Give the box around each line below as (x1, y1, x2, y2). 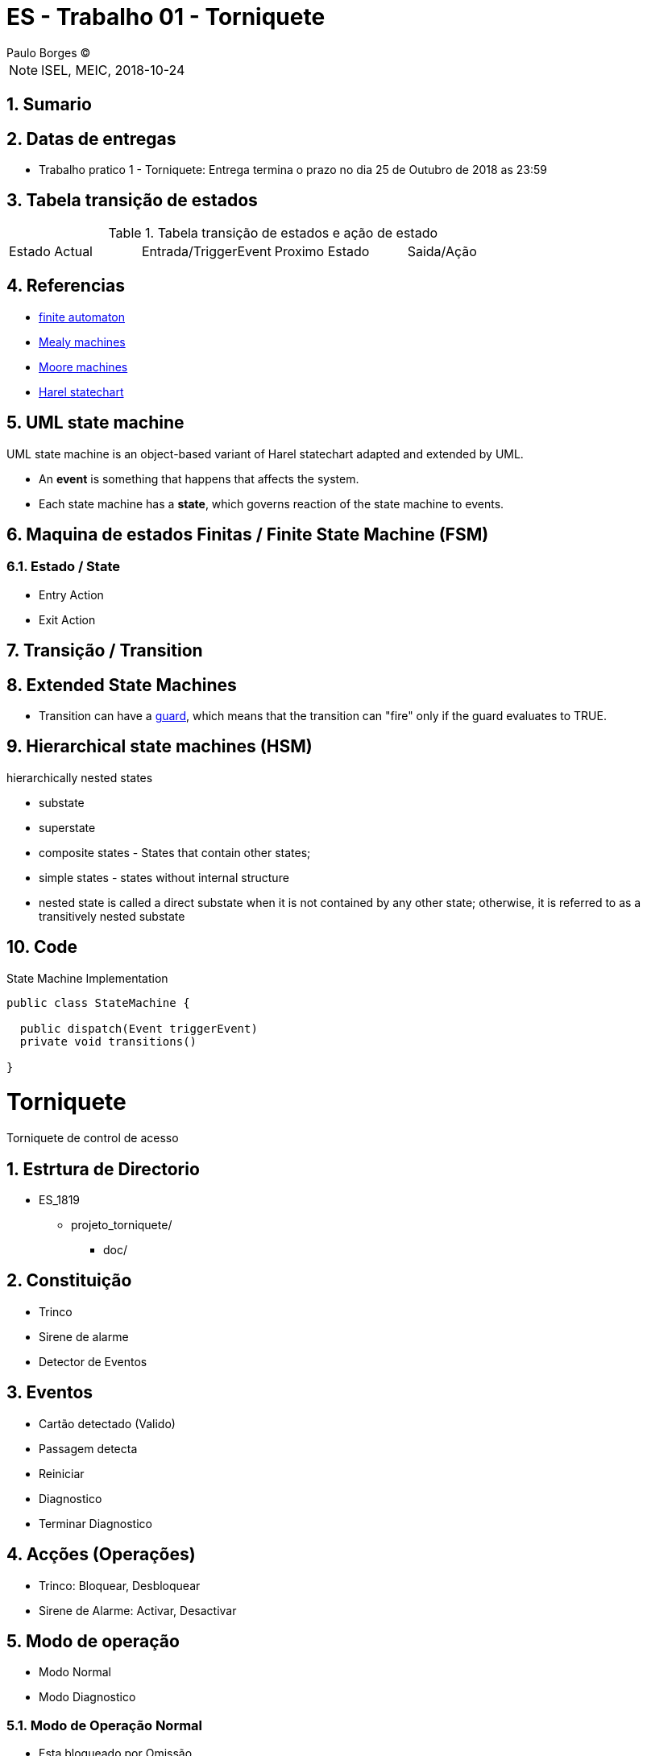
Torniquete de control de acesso (6, 1131, 179, 1145)
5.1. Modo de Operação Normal (6, 1717, 203, 1733)
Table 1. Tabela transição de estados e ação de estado (108, 224, 438, 241)
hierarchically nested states (6, 770, 153, 785)
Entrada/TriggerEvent (141, 242, 272, 259)
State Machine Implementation (6, 971, 168, 985)
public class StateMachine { (6, 996, 190, 1009)
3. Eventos (6, 1382, 93, 1403)
